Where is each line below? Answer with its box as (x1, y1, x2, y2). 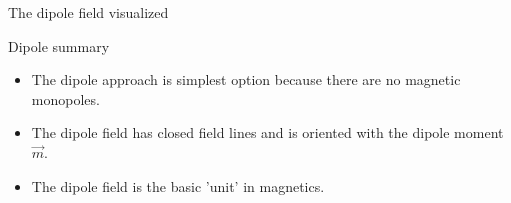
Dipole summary (8, 35, 110, 56)
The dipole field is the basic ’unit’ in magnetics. (31, 175, 325, 196)
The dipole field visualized (8, 2, 169, 22)
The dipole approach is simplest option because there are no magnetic (31, 69, 461, 90)
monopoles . (31, 88, 100, 109)
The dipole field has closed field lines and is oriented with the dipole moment (31, 122, 504, 143)
